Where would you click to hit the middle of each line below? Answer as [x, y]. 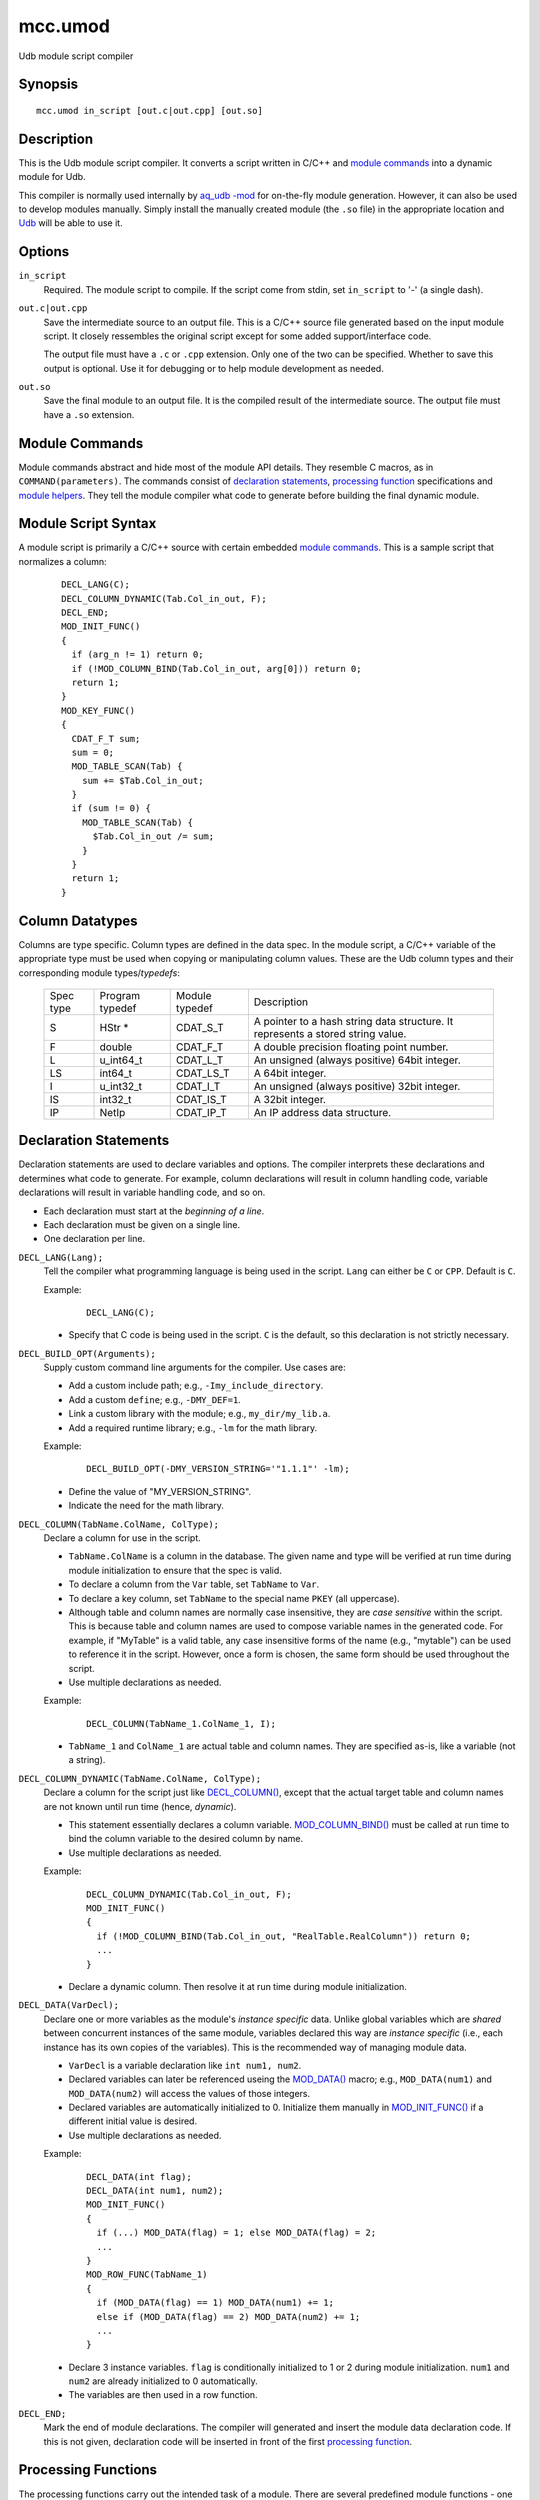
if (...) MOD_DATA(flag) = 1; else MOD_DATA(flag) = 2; [236, 2233]
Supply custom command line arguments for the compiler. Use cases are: [195, 1367]
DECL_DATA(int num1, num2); [155, 2191]
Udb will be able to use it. [71, 223]
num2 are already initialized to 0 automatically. [163, 2381]
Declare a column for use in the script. [122, 1538]
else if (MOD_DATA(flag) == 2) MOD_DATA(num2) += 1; [228, 2316]
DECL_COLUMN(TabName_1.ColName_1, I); [181, 1723]
